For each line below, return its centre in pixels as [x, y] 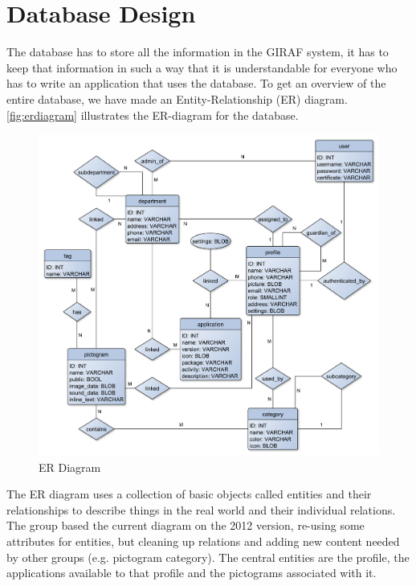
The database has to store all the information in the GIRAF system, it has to [198, 52]
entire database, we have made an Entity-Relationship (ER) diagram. [177, 98]
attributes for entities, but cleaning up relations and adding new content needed [203, 541]
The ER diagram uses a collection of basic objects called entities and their [189, 494]
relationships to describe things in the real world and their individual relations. [201, 509]
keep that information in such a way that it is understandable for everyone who [202, 67]
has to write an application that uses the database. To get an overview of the [196, 83]
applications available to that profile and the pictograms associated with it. [192, 573]
